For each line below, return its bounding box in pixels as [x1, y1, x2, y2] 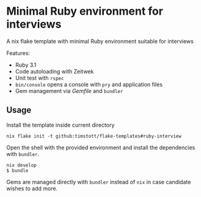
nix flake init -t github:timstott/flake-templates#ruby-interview [6, 133, 182, 139]
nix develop [6, 162, 37, 168]
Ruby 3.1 [15, 61, 37, 69]
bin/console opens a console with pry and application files [15, 81, 163, 88]
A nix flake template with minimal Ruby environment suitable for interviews [6, 37, 194, 45]
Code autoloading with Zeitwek [15, 67, 94, 75]
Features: [6, 49, 31, 56]
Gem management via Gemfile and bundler [15, 87, 123, 94]
